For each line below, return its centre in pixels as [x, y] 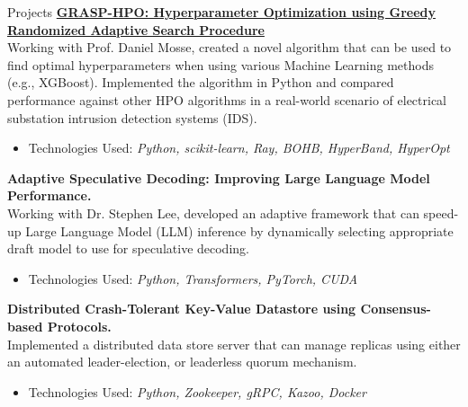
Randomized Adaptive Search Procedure [136, 29]
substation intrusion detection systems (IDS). [132, 117]
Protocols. [79, 326]
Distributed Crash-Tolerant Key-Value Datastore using [182, 309]
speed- [441, 212]
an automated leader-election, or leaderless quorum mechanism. [182, 362]
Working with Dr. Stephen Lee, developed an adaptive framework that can [213, 212]
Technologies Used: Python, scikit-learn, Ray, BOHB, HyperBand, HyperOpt [239, 148]
